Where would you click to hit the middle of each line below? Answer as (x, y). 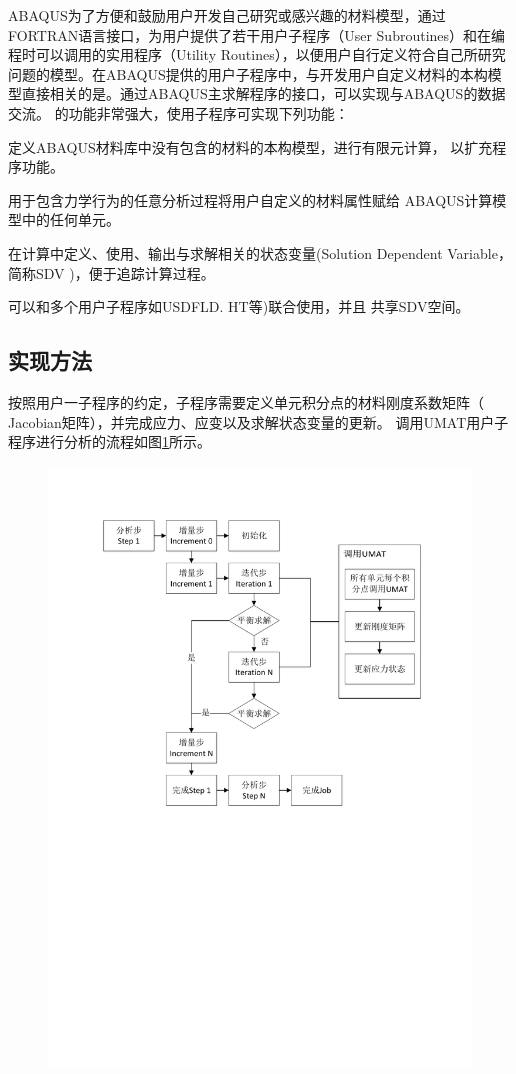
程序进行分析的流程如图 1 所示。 (109, 441)
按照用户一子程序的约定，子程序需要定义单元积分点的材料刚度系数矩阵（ (246, 401)
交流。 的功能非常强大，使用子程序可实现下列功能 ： (178, 112)
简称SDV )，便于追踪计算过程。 (111, 272)
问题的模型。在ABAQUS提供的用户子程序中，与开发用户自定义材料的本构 (248, 73)
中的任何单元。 (70, 219)
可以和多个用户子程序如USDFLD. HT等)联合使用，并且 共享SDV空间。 (239, 306)
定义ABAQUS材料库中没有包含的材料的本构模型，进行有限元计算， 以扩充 (250, 146)
